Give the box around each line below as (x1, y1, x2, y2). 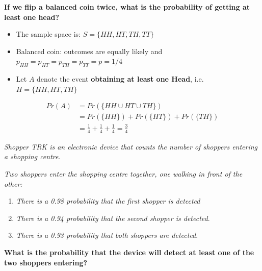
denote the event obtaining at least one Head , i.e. (37, 73, 204, 84)
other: (4, 178, 22, 189)
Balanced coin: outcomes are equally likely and (16, 45, 163, 56)
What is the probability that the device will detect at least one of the (4, 247, 254, 257)
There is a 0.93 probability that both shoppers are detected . (16, 230, 198, 240)
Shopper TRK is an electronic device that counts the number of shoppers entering (4, 141, 258, 152)
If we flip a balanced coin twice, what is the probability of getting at (4, 2, 250, 12)
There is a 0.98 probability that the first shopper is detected (16, 195, 200, 206)
